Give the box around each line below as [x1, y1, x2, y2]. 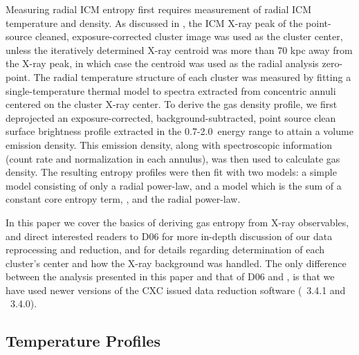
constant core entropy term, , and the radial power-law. [6, 192, 241, 206]
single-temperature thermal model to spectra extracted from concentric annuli [6, 83, 336, 98]
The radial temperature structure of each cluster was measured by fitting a [33, 69, 351, 84]
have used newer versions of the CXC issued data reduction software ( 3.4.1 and [6, 282, 346, 297]
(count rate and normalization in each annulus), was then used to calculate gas [6, 151, 340, 165]
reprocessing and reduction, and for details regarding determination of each [6, 242, 324, 257]
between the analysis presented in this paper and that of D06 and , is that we [6, 269, 335, 284]
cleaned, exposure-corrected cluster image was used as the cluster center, [35, 29, 343, 44]
